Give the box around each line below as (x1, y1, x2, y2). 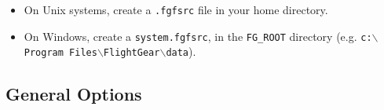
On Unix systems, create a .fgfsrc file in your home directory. (24, 2, 328, 17)
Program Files (24, 47, 97, 59)
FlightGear (103, 47, 160, 59)
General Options (5, 82, 142, 106)
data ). (166, 43, 196, 60)
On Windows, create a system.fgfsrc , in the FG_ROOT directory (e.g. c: (24, 27, 372, 44)
